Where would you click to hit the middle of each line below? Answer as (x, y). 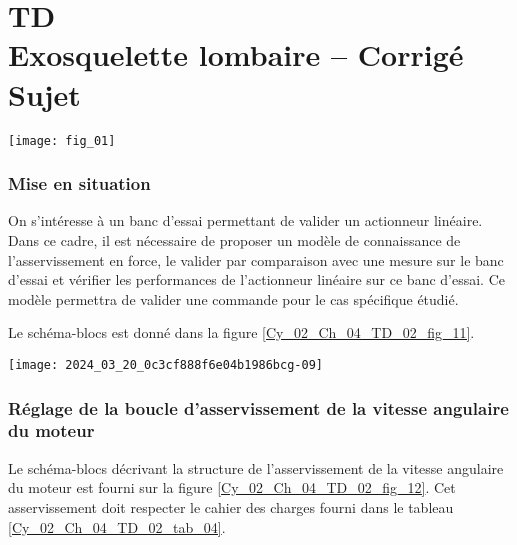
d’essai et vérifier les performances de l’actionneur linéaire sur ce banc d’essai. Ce (256, 279)
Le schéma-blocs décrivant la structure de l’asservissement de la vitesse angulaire (256, 467)
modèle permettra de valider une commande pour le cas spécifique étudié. (233, 298)
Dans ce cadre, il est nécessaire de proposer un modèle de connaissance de (234, 239)
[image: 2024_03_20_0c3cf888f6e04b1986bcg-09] (165, 364)
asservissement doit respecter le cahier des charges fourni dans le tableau (231, 506)
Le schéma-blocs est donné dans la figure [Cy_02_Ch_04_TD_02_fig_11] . (241, 332)
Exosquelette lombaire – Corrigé (236, 54)
